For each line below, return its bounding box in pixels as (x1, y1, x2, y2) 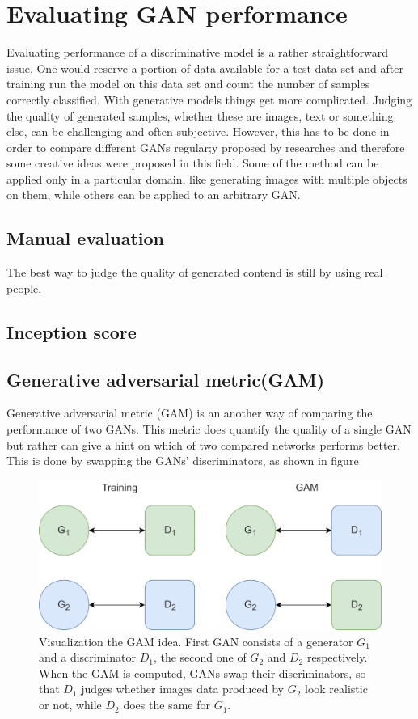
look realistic (305, 680, 368, 697)
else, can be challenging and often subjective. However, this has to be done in (6, 123, 390, 140)
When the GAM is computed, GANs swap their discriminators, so (39, 664, 366, 681)
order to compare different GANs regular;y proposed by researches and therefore (6, 138, 405, 155)
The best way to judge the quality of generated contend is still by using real (6, 264, 383, 281)
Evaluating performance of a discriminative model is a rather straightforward (6, 44, 389, 61)
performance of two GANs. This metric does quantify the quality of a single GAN (6, 421, 412, 438)
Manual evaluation (6, 226, 164, 251)
